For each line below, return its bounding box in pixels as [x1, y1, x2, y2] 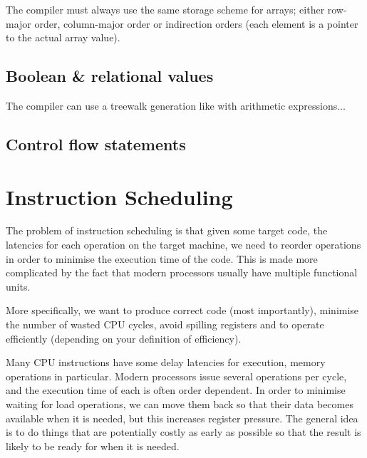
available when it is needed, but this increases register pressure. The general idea [6, 410, 358, 425]
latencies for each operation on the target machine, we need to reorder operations [6, 237, 361, 252]
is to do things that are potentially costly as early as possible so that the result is [6, 425, 361, 439]
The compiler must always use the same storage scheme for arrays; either [6, 2, 325, 16]
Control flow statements [6, 132, 186, 155]
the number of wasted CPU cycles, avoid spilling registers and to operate [6, 317, 324, 332]
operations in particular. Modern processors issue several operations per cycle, [6, 368, 347, 383]
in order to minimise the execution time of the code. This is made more [6, 251, 318, 266]
